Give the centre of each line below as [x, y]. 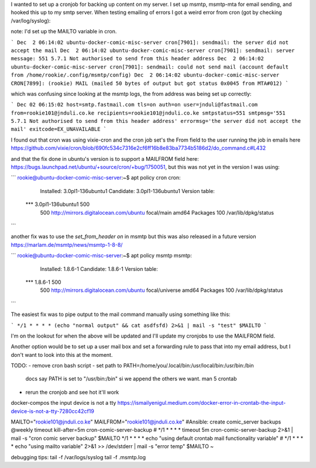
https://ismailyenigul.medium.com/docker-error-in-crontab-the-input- [202, 403]
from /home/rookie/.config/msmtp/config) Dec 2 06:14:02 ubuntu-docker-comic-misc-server [145, 75]
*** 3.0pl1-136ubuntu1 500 [58, 204]
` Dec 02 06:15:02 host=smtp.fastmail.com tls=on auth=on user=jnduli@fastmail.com [134, 105]
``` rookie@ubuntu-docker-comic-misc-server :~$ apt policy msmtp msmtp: [102, 256]
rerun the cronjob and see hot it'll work [72, 392]
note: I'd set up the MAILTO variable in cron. [64, 32]
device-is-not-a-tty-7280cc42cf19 [53, 411]
